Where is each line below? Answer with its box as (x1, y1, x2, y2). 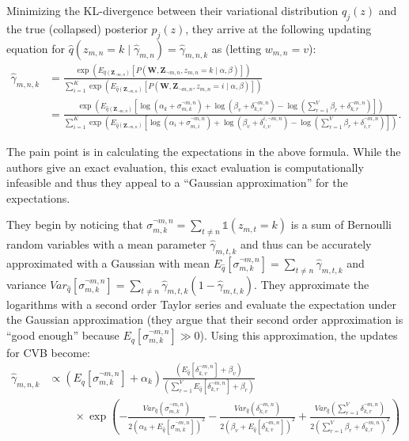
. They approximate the (254, 276, 369, 292)
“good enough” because (6, 326, 119, 343)
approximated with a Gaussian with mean (6, 254, 210, 271)
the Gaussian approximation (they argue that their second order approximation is (6, 311, 403, 328)
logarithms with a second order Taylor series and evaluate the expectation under (6, 295, 396, 312)
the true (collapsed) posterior (6, 20, 148, 36)
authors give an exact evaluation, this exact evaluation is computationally (6, 158, 364, 175)
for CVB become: (6, 344, 90, 360)
